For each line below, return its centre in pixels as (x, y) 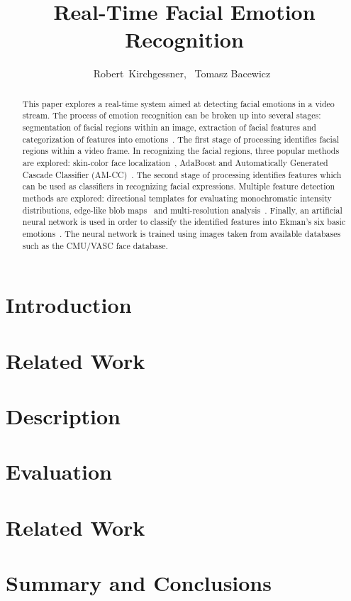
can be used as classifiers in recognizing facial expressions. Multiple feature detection (179, 186)
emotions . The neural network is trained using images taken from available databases (182, 233)
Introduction (69, 305)
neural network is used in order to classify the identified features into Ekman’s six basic (184, 222)
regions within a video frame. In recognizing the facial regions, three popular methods (181, 151)
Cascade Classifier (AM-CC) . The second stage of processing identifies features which (182, 174)
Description (63, 415)
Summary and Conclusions (139, 583)
